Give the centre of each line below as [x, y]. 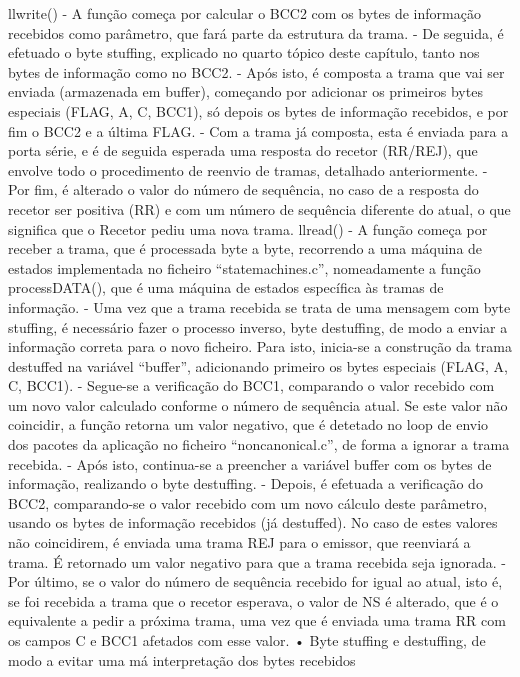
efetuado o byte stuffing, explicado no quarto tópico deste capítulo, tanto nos [244, 52]
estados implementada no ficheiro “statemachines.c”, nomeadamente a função [244, 267]
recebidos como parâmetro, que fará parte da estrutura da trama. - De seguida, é [256, 32]
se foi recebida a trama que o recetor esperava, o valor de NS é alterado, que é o [253, 600]
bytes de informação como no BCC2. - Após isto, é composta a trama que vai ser [256, 71]
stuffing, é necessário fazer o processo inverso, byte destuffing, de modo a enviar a [258, 326]
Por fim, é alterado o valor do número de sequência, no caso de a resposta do [243, 189]
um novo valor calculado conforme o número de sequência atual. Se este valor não [258, 404]
